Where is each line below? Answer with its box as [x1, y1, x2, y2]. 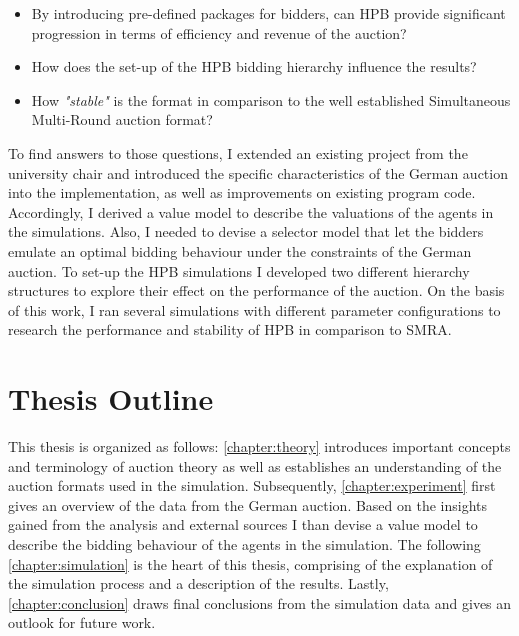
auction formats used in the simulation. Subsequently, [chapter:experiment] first [8, 475, 496, 496]
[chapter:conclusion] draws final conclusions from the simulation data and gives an [8, 592, 512, 613]
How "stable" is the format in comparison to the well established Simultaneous [31, 89, 511, 110]
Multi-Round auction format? [31, 109, 213, 130]
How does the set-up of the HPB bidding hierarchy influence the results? [31, 56, 477, 77]
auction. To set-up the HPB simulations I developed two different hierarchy [8, 260, 470, 281]
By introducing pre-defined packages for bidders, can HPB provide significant [31, 3, 506, 23]
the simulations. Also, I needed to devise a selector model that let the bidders [8, 221, 484, 242]
